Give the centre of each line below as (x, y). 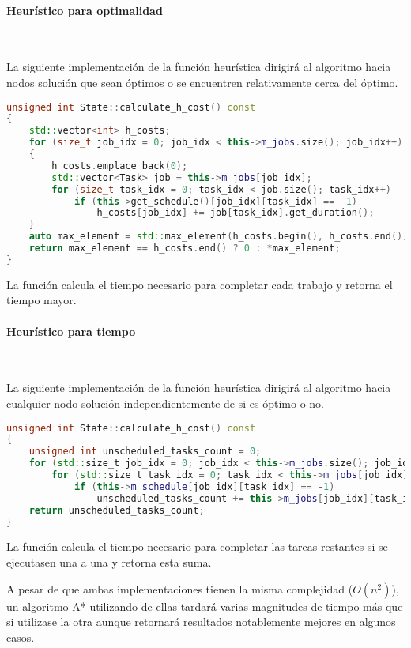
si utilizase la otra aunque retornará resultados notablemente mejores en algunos (201, 622)
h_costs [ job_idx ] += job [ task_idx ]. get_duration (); (236, 213)
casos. (21, 637)
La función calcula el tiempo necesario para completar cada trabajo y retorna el (200, 284)
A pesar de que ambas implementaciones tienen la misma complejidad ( (180, 588)
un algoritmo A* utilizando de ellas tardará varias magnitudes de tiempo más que (205, 606)
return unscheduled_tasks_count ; (117, 510)
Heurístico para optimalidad (85, 10)
